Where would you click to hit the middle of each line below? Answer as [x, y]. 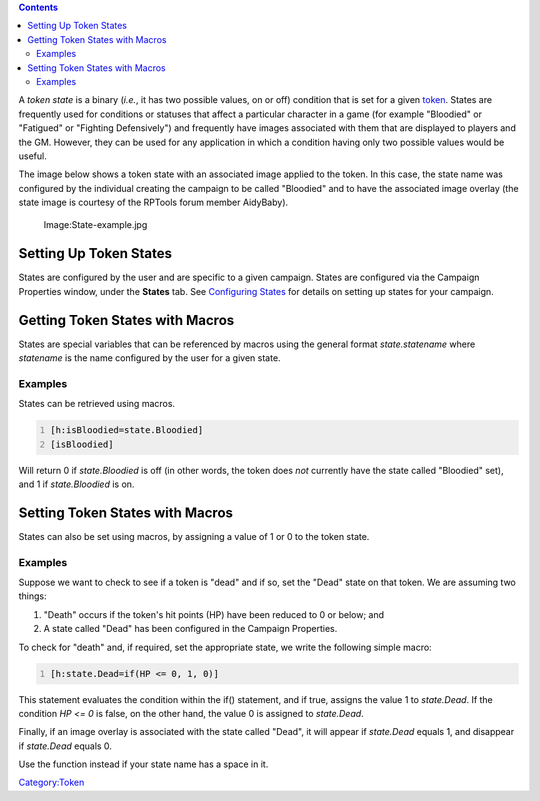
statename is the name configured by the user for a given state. [149, 358]
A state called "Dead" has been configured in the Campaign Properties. [190, 629]
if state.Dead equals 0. [65, 746]
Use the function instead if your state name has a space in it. [143, 764]
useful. [32, 156]
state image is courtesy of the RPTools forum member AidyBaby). [153, 202]
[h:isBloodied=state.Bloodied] [127, 430]
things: [32, 596]
